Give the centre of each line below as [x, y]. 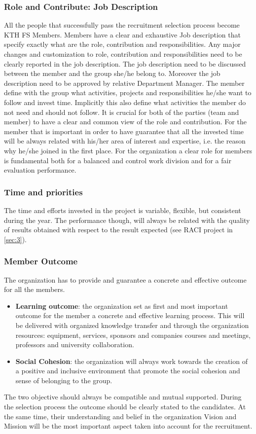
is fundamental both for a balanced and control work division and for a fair [118, 160]
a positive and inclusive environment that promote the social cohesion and [128, 371]
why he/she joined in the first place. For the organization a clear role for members [128, 150]
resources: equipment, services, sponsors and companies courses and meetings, [133, 335]
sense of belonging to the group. [64, 380]
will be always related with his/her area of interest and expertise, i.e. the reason [125, 141]
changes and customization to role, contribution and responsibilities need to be [123, 54]
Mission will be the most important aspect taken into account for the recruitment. [128, 426]
